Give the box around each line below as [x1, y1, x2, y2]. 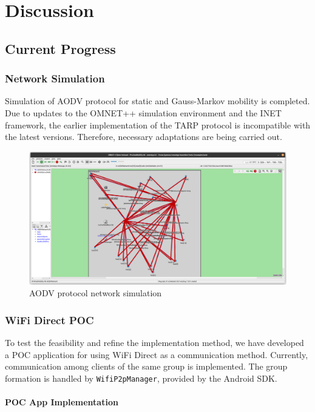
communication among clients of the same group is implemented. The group [5, 360, 288, 373]
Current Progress [5, 39, 116, 58]
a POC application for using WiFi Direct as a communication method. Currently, [5, 348, 308, 360]
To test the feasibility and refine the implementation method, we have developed [5, 336, 304, 349]
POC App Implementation [5, 396, 118, 408]
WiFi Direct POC [5, 312, 94, 327]
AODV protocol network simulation [29, 287, 162, 299]
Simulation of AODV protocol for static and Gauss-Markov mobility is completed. [5, 95, 310, 107]
